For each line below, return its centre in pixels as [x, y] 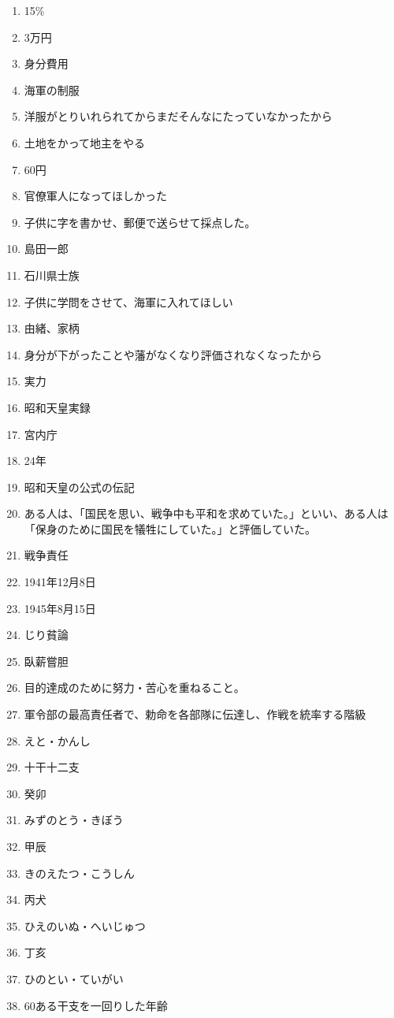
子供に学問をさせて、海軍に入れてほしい [128, 301]
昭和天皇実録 [57, 407]
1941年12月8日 [60, 582]
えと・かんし [57, 740]
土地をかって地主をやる [85, 142]
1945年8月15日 [60, 608]
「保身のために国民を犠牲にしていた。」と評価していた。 [170, 528]
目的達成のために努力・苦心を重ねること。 [134, 687]
